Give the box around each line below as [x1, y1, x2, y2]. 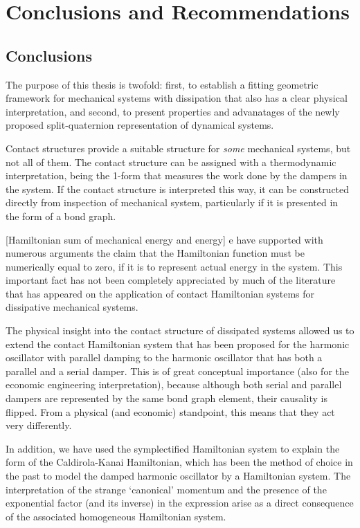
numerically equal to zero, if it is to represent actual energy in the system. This [6, 259, 343, 273]
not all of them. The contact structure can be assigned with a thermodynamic [6, 154, 336, 169]
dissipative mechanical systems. [6, 300, 138, 314]
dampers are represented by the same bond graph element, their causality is [6, 391, 327, 406]
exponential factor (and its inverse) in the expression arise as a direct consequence [6, 495, 354, 510]
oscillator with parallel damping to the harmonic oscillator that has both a [6, 350, 323, 365]
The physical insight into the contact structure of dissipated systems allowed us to [6, 323, 354, 338]
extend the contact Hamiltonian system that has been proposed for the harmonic [6, 336, 350, 351]
